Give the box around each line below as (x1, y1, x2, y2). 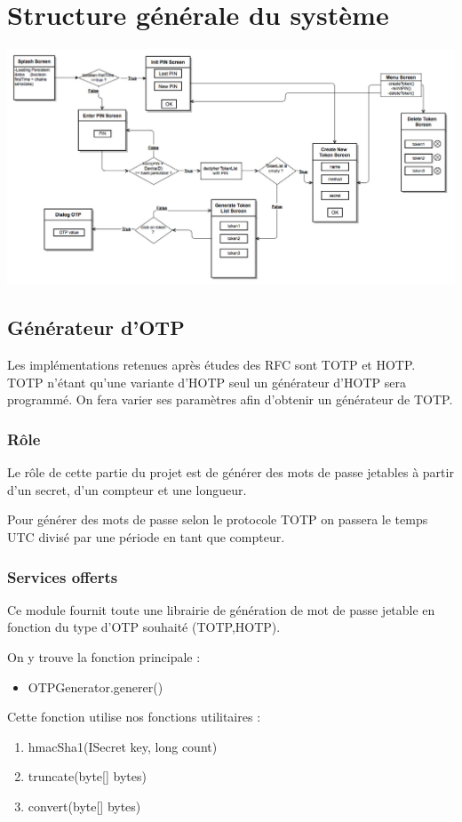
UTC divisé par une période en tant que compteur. (7, 527, 285, 546)
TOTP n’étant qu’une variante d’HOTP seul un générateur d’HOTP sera (7, 372, 406, 391)
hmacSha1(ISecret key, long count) (28, 737, 218, 755)
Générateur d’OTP (7, 314, 185, 341)
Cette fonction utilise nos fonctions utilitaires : (7, 707, 261, 726)
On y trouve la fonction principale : (7, 647, 201, 666)
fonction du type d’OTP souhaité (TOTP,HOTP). (7, 618, 281, 636)
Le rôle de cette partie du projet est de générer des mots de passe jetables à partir (7, 463, 454, 482)
